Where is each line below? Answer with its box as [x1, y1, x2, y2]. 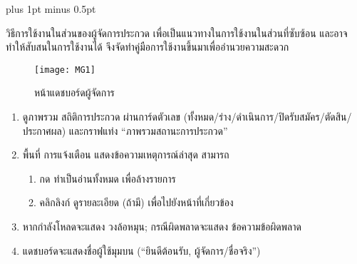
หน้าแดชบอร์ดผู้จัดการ [34, 85, 115, 100]
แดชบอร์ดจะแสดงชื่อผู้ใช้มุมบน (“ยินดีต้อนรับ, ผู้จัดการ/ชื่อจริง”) [22, 243, 261, 258]
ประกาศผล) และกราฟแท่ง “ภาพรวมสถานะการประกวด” [22, 123, 228, 138]
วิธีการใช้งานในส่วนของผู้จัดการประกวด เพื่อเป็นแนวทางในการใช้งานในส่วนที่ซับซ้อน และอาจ [6, 25, 348, 40]
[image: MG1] [34, 64, 95, 75]
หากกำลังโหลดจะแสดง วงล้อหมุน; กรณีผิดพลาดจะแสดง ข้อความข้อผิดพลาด [22, 219, 301, 233]
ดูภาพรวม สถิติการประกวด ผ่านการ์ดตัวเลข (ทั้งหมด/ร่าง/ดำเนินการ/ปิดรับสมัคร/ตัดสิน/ [22, 109, 352, 124]
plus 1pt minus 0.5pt [6, 1, 96, 16]
